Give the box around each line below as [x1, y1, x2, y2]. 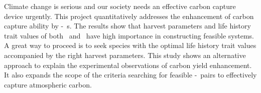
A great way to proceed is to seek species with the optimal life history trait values [4, 40, 256, 50]
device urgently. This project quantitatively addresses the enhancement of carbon [4, 10, 254, 21]
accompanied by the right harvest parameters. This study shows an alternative [4, 49, 246, 60]
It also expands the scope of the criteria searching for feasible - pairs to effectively [4, 69, 257, 80]
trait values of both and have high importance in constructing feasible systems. [4, 30, 254, 40]
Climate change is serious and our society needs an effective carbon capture [4, 1, 236, 11]
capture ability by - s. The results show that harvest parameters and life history [4, 20, 251, 31]
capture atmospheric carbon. [4, 79, 92, 89]
